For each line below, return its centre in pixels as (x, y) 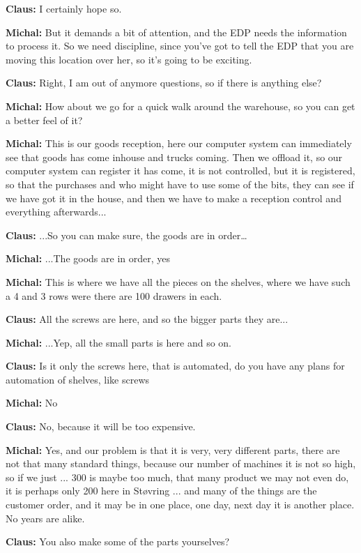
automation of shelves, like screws (78, 379)
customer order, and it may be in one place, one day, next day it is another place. (180, 505)
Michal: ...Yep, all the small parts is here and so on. (118, 342)
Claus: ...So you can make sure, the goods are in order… (126, 235)
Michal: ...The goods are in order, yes (88, 258)
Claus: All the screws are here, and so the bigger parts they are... (147, 319)
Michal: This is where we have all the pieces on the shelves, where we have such (178, 281)
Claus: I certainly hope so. (64, 8)
